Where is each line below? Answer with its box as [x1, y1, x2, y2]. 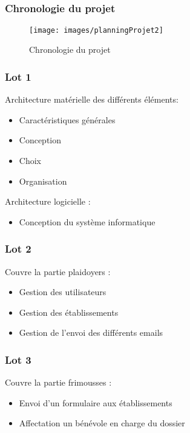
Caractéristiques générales [19, 113, 116, 126]
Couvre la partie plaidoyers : [5, 265, 111, 278]
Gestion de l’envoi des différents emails [19, 326, 163, 339]
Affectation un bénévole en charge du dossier [19, 417, 185, 429]
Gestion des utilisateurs [19, 285, 106, 298]
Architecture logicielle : [5, 195, 91, 208]
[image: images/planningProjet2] [29, 26, 163, 35]
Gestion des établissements [19, 305, 119, 318]
